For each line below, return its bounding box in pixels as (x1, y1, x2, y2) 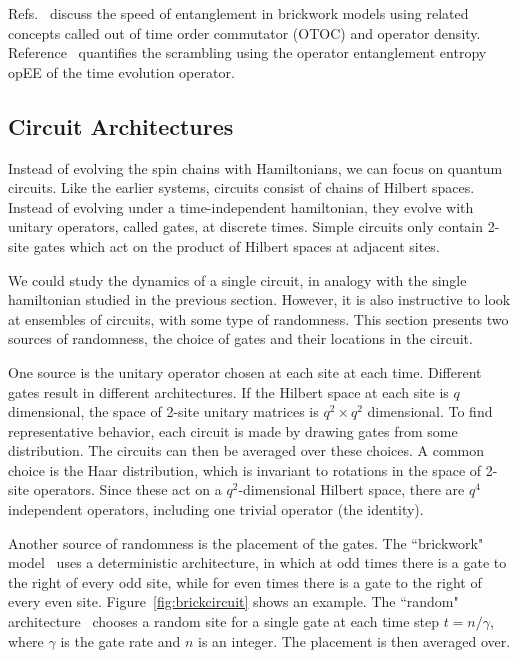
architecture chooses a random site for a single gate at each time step (8, 611, 439, 632)
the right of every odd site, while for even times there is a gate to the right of (8, 571, 482, 592)
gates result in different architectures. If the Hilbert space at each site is (8, 381, 449, 402)
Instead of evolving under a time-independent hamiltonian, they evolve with (8, 196, 474, 217)
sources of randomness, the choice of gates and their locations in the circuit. (8, 328, 473, 349)
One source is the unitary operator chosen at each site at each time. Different (8, 361, 482, 382)
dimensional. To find (367, 401, 493, 422)
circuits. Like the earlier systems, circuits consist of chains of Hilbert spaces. (8, 177, 475, 198)
